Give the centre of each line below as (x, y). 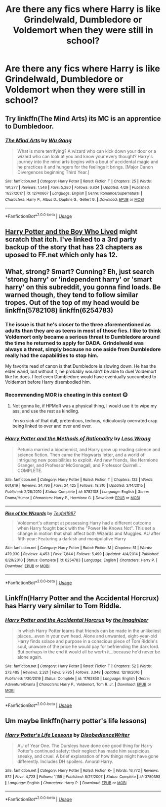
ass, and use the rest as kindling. (46, 411)
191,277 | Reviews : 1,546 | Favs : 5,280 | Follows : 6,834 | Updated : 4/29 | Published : (78, 187)
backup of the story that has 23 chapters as (74, 247)
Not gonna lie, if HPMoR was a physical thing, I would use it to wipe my (84, 405)
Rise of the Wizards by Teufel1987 (40, 514)
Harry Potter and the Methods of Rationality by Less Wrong (78, 439)
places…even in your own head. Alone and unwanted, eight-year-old (87, 636)
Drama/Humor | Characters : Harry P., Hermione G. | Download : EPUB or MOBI (73, 498)
